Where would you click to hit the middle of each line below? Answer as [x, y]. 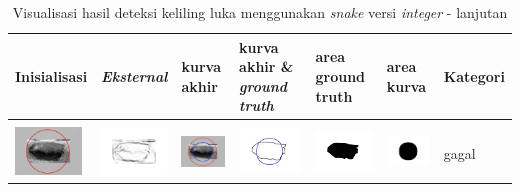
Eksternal [134, 75]
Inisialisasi [51, 75]
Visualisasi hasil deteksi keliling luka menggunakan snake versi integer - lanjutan [260, 12]
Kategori [474, 75]
